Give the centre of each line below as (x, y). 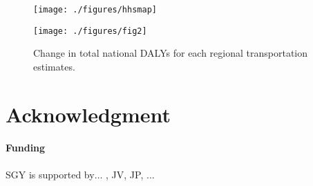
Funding (26, 148)
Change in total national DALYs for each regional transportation (171, 53)
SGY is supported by (50, 174)
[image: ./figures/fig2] (90, 31)
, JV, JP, (125, 174)
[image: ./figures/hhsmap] (95, 10)
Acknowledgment (88, 114)
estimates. (54, 66)
